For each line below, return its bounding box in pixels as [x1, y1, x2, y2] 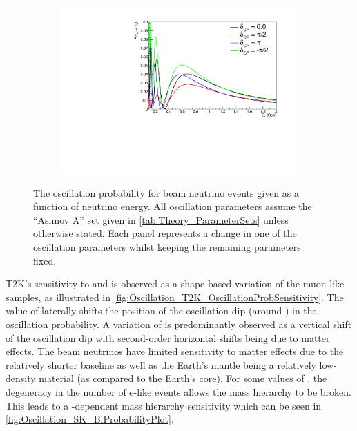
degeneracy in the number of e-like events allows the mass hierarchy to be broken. [6, 385, 351, 399]
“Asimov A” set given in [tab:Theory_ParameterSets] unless [33, 212, 289, 227]
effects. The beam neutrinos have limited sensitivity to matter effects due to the [6, 344, 344, 358]
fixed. [33, 253, 57, 267]
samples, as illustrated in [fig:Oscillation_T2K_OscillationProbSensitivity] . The [6, 289, 344, 304]
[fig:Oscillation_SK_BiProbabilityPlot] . [6, 412, 174, 426]
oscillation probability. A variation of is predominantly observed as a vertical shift [6, 317, 352, 332]
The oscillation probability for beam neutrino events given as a [33, 185, 299, 200]
